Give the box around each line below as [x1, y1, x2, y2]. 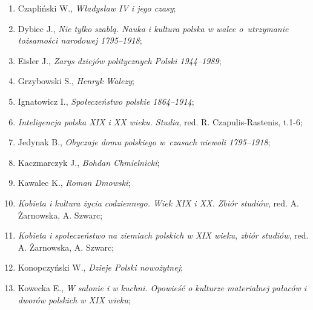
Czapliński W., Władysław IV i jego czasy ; [18, 2, 176, 14]
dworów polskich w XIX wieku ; [18, 293, 131, 306]
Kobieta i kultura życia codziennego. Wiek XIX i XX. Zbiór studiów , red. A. [18, 196, 299, 209]
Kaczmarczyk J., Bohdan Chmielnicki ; [18, 156, 160, 168]
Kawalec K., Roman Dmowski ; [18, 176, 131, 189]
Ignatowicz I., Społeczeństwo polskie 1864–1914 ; [18, 94, 194, 107]
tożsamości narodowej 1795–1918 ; [18, 34, 142, 47]
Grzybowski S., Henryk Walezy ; [18, 74, 134, 87]
